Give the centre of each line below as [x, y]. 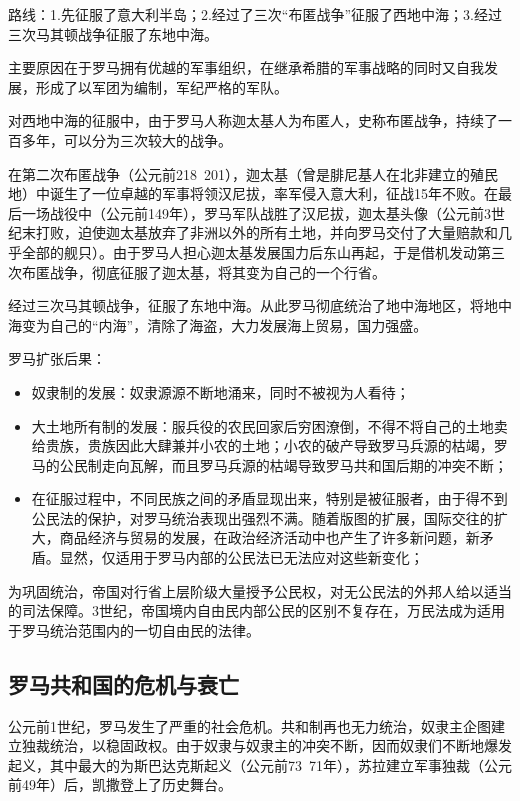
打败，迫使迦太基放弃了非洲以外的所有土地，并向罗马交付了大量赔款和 [266, 232]
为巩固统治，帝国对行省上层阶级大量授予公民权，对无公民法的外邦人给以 [246, 590]
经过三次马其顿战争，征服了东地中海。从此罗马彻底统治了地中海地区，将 [246, 305]
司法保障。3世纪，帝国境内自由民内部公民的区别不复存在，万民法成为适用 [263, 610]
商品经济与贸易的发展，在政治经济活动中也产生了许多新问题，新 [269, 537]
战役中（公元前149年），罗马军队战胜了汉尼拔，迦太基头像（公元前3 [270, 212]
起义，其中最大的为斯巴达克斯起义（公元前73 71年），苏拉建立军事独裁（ [246, 764]
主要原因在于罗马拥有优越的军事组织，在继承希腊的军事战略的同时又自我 [246, 67]
